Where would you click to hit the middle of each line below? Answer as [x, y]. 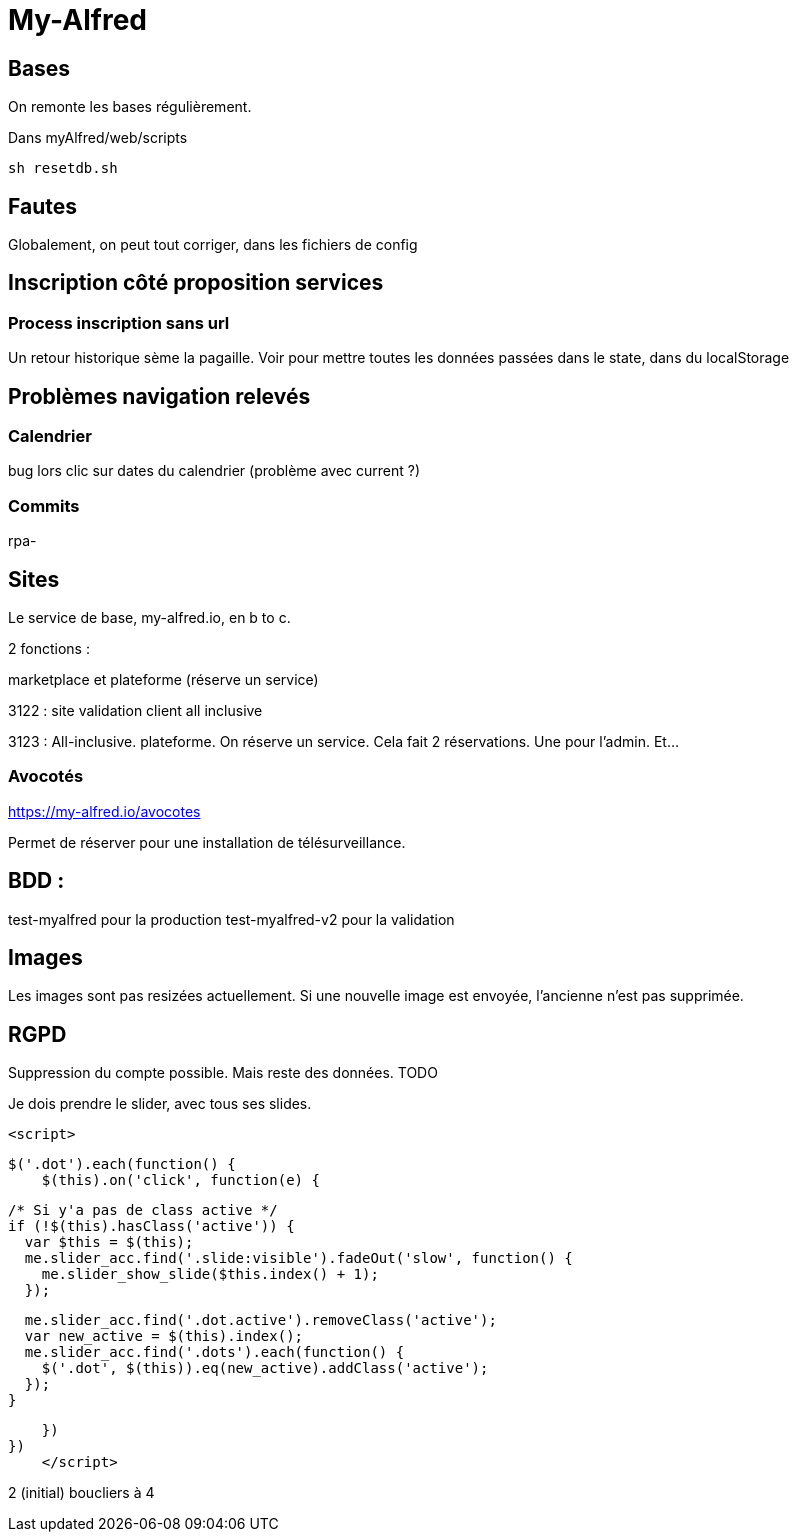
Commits [44, 505]
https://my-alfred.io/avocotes [104, 811]
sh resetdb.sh [63, 168]
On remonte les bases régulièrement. [130, 107]
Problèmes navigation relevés [159, 396]
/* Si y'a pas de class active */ [143, 1210]
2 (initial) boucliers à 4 [81, 1493]
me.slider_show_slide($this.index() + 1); [210, 1274]
